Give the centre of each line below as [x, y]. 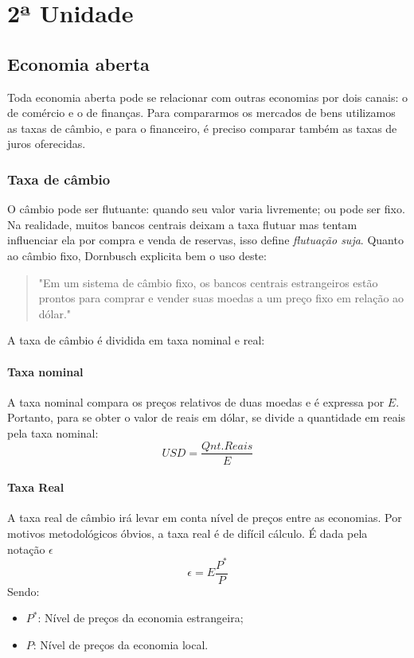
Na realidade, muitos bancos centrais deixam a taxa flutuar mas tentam [182, 224]
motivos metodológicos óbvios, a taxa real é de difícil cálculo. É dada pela [187, 533]
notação [26, 549]
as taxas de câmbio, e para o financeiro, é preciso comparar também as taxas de [202, 128]
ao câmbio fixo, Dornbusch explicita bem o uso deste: [137, 255]
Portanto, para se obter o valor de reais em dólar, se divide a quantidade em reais [207, 417]
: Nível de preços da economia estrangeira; [141, 618]
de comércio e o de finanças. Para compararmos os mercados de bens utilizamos [201, 113]
